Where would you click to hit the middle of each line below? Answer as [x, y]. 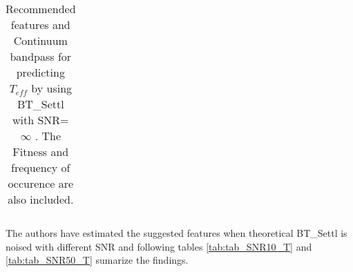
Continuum [40, 40]
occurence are [41, 183]
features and [40, 25]
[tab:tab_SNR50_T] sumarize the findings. [97, 260]
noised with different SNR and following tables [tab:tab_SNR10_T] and [159, 246]
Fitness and [41, 152]
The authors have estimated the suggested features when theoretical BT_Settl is [176, 233]
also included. [41, 199]
